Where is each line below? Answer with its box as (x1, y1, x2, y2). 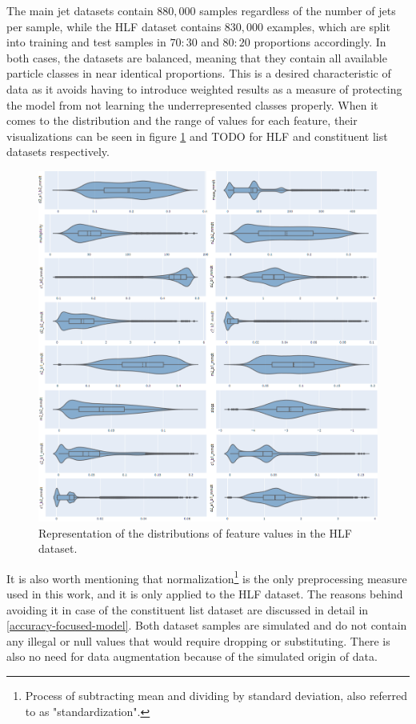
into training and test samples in (6, 34, 166, 50)
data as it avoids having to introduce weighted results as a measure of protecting (6, 80, 402, 97)
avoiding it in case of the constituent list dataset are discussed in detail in (6, 601, 369, 618)
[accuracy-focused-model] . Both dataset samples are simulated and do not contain (6, 617, 407, 634)
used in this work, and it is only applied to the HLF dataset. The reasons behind (6, 586, 403, 602)
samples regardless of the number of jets (199, 2, 396, 18)
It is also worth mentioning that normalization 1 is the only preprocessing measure (6, 567, 407, 586)
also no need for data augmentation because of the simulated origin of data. (6, 648, 378, 665)
